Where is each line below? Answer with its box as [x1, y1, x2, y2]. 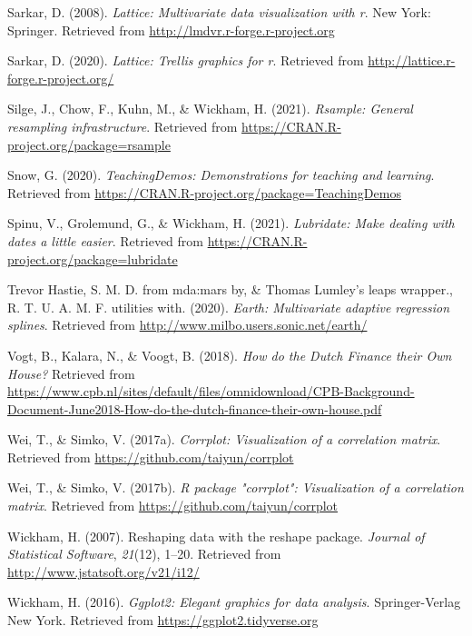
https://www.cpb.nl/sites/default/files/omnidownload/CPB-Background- [7, 382, 415, 401]
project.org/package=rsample [7, 134, 171, 154]
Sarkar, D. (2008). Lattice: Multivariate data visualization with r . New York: [7, 3, 431, 21]
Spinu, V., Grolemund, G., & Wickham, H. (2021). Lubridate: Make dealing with [7, 214, 455, 233]
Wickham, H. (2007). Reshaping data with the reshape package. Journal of [7, 526, 425, 545]
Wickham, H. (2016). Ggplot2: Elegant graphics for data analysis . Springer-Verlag [7, 592, 461, 611]
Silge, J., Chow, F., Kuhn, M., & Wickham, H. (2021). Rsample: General [7, 99, 413, 118]
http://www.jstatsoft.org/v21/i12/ [7, 561, 200, 581]
